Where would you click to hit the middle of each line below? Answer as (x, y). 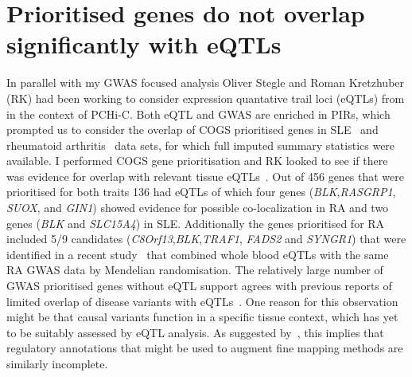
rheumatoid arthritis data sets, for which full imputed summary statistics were (201, 145)
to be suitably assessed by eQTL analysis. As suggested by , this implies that (195, 332)
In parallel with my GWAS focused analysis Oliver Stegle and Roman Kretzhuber (206, 82)
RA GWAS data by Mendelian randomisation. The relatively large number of (195, 270)
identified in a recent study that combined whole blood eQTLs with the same (198, 254)
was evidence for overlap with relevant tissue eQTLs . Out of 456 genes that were (206, 176)
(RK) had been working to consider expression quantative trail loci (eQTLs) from (206, 98)
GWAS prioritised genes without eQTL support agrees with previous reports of (199, 286)
